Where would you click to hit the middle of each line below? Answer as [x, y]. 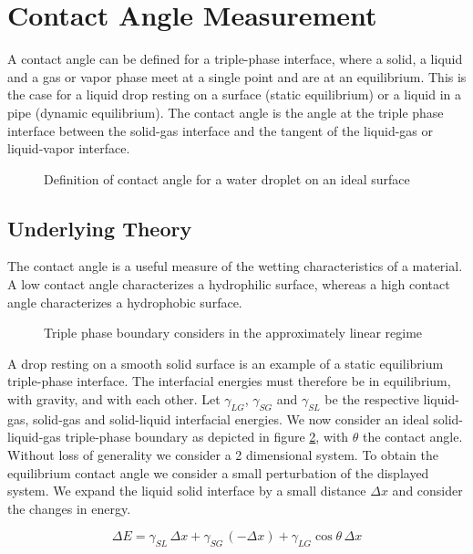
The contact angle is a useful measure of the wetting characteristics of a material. [235, 266]
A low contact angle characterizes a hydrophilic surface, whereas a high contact [229, 284]
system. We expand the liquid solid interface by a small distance [187, 491]
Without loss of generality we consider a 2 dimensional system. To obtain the [223, 455]
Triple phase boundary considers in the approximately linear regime [233, 333]
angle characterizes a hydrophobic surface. [125, 302]
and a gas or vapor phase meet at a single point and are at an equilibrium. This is [237, 76]
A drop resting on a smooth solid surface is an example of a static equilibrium [226, 363]
